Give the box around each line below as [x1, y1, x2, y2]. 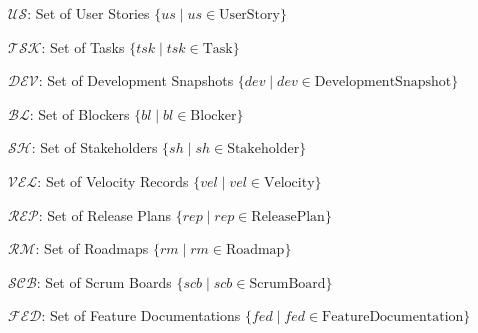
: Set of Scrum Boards [36, 271, 172, 292]
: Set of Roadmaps [35, 238, 149, 259]
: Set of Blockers [29, 103, 130, 124]
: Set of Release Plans [38, 204, 172, 225]
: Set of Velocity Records [37, 170, 189, 191]
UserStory [219, 8, 280, 22]
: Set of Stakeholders [31, 137, 158, 158]
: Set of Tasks [41, 36, 125, 57]
